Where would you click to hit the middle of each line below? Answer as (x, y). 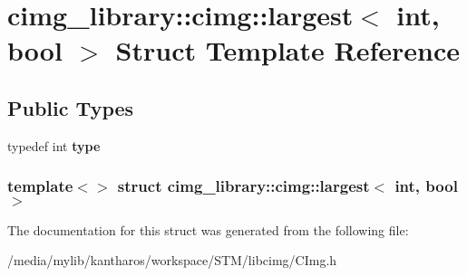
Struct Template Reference (287, 50)
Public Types (71, 107)
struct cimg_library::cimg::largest (243, 186)
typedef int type (54, 145)
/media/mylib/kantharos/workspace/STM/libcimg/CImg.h (172, 260)
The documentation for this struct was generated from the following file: (208, 229)
